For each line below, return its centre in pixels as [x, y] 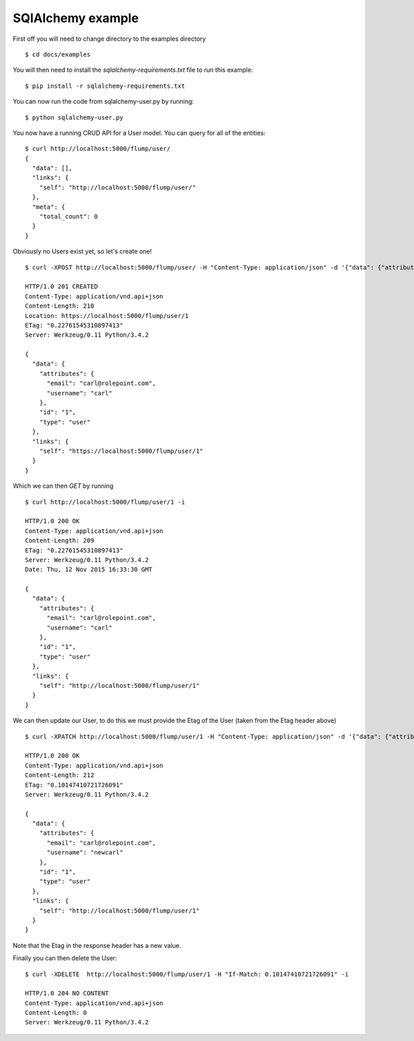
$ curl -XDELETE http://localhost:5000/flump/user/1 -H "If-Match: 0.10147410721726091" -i [187, 974]
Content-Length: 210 [60, 306]
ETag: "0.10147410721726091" [74, 785]
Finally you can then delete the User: [65, 958]
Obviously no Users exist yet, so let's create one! [82, 252]
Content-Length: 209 [60, 541]
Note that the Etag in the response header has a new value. [97, 945]
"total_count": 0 [68, 217]
